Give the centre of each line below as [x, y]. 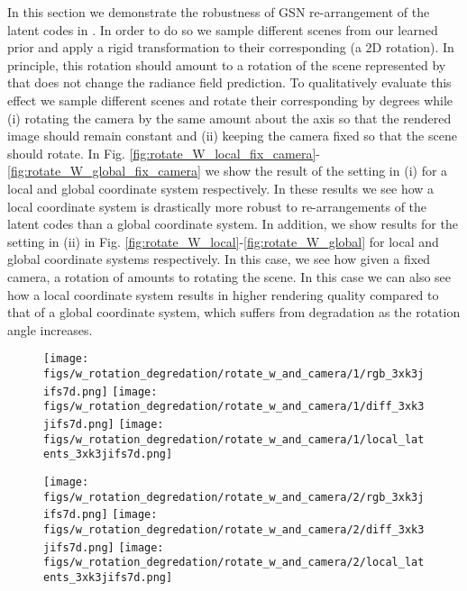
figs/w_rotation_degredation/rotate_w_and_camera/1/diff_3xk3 [234, 407]
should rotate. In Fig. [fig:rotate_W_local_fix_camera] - [164, 153]
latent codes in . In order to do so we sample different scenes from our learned [223, 29]
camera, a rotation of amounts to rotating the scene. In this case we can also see [229, 276]
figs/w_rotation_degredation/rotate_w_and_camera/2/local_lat [234, 563]
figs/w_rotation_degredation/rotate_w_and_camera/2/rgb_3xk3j [234, 497]
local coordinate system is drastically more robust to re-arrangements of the [217, 206]
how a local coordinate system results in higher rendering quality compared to [223, 294]
